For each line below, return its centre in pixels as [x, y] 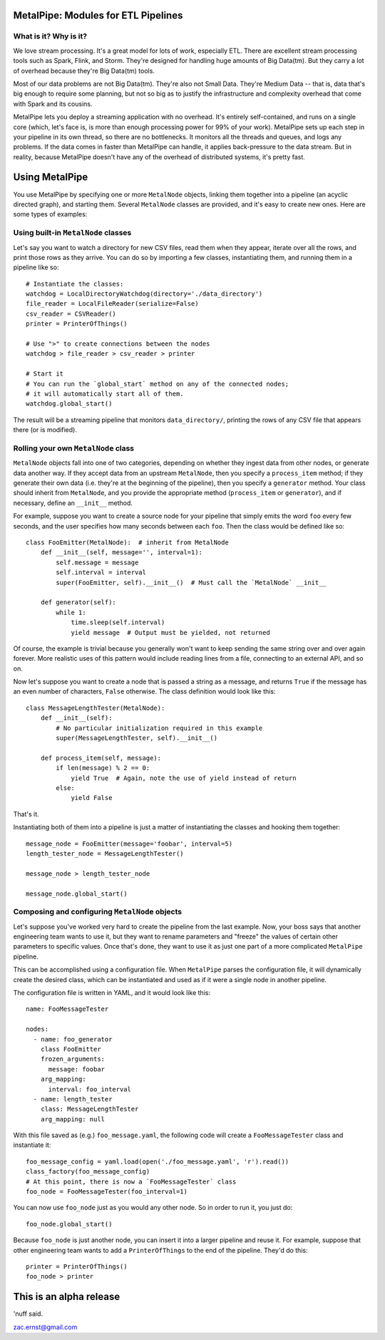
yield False [92, 798]
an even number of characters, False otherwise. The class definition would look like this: [144, 691]
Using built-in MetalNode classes [72, 233]
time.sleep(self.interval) [118, 622]
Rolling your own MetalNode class [74, 448]
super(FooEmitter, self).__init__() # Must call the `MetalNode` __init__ [191, 582]
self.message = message [97, 562]
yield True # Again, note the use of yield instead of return [184, 778]
